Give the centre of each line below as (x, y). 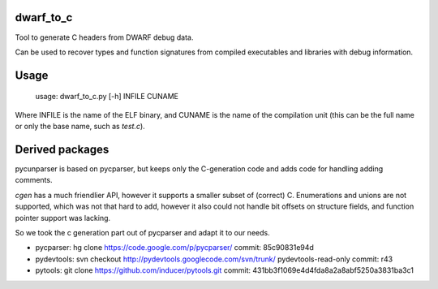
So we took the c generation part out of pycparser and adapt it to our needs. (143, 232)
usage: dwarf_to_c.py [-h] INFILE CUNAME (107, 97)
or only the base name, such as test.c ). (80, 127)
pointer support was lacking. (63, 218)
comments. (34, 180)
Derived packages (62, 149)
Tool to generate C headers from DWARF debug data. (104, 37)
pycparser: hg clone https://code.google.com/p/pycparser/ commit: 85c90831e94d (174, 248)
